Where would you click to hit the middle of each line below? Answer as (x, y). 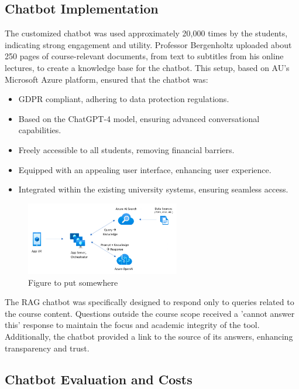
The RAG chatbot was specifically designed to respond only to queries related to (149, 302)
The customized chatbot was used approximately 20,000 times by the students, (146, 33)
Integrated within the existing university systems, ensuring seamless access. (153, 189)
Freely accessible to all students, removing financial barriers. (126, 149)
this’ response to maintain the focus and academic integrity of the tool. (132, 325)
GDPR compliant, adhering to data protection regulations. (124, 99)
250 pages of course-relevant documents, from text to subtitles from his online (144, 56)
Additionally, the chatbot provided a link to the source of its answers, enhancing (149, 336)
